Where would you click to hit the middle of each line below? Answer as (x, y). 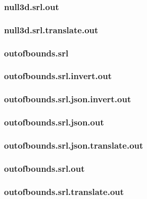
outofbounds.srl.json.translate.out (74, 145)
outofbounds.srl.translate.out (64, 191)
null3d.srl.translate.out (51, 29)
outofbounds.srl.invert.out (58, 76)
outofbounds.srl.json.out (54, 122)
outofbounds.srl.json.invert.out (68, 99)
